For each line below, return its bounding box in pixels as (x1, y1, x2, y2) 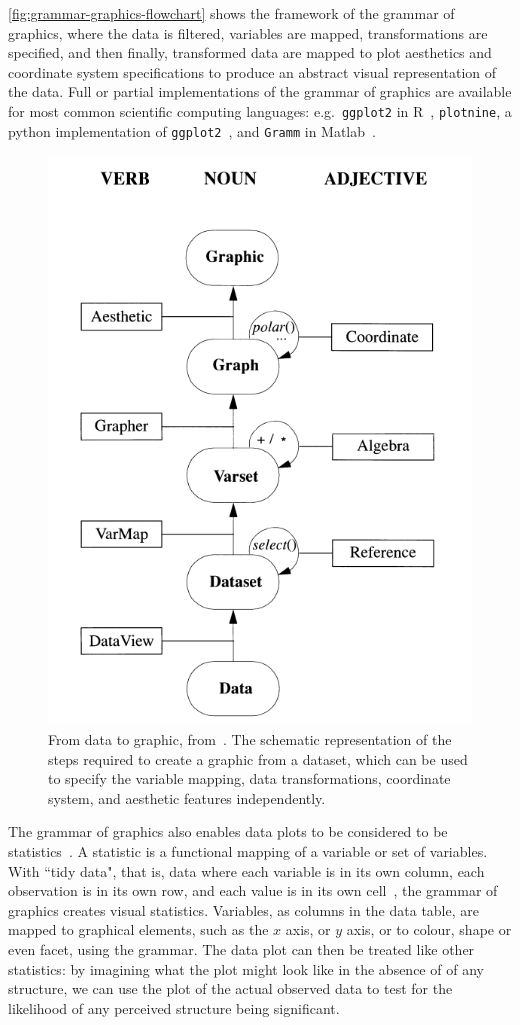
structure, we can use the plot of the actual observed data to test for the (8, 978, 453, 999)
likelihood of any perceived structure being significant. (8, 997, 340, 1018)
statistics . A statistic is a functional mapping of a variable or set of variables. (8, 840, 488, 861)
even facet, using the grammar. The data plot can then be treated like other (8, 938, 475, 959)
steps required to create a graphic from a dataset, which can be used (48, 748, 468, 769)
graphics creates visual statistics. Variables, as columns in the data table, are (8, 899, 479, 920)
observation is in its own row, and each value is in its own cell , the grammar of (8, 880, 498, 901)
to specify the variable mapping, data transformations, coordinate (48, 768, 451, 789)
